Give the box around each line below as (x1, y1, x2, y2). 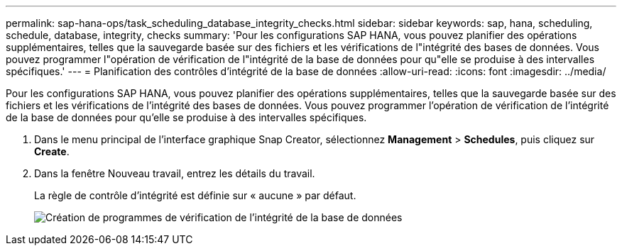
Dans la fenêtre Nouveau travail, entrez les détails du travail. (34, 167, 315, 179)
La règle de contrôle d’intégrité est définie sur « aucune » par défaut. (34, 189, 356, 201)
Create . (34, 145, 70, 157)
